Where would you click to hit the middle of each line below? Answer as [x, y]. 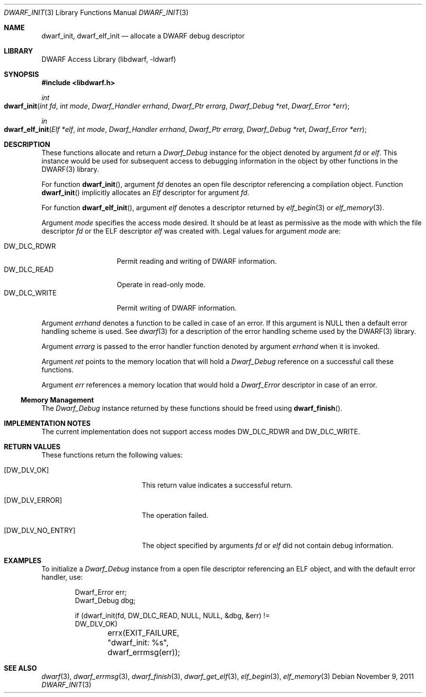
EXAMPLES [23, 560]
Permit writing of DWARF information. [177, 308]
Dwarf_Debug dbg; [105, 600]
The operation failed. [175, 515]
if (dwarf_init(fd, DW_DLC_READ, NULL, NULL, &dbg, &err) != [172, 615]
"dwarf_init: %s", [138, 642]
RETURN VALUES [32, 447]
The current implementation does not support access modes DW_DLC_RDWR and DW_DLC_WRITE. [201, 431]
